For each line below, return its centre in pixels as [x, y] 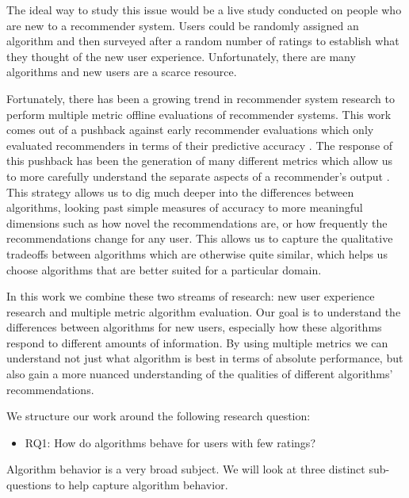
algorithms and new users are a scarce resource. [122, 72]
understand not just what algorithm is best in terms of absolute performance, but [205, 358]
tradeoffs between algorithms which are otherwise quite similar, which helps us [197, 253]
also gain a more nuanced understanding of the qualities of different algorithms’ [200, 374]
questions [29, 485]
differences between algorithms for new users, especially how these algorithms [194, 327]
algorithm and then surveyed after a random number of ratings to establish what [203, 41]
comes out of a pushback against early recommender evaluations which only [190, 130]
